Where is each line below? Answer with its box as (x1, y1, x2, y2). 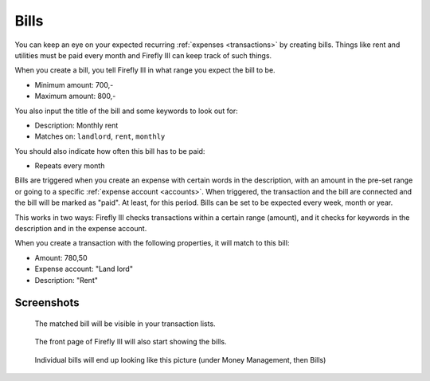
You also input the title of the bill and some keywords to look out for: (14, 106, 238, 116)
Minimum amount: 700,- (34, 80, 114, 89)
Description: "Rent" (34, 275, 99, 285)
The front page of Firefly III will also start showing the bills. (34, 337, 227, 347)
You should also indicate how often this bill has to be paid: (14, 146, 205, 155)
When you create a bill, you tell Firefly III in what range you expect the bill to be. (14, 65, 276, 75)
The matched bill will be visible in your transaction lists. (34, 319, 216, 328)
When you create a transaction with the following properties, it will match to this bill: (14, 238, 290, 248)
